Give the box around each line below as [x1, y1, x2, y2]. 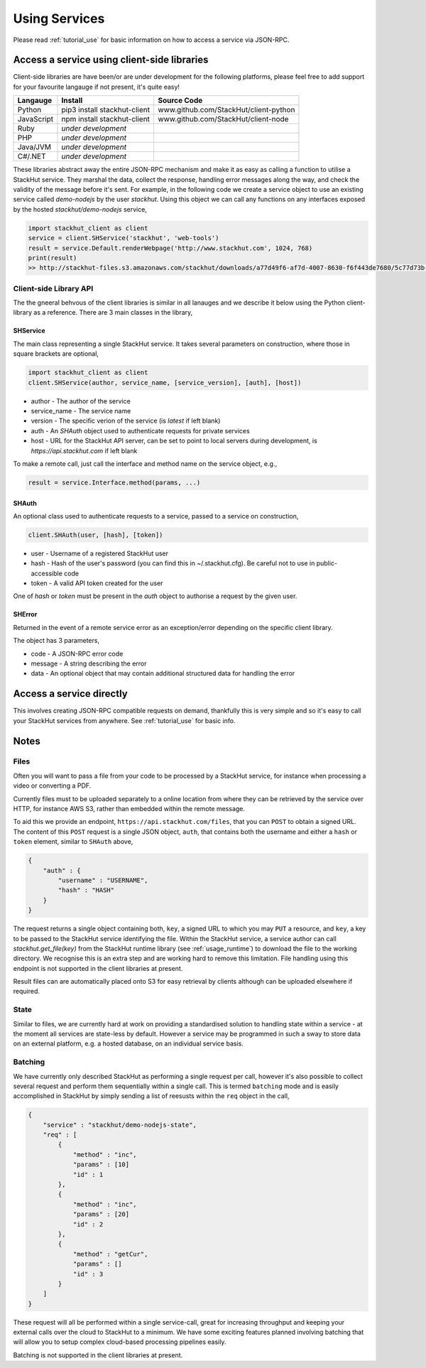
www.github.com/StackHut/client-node [157, 114, 289, 124]
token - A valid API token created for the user [31, 579, 163, 587]
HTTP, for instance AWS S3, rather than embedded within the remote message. [13, 805, 245, 813]
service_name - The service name [31, 407, 131, 415]
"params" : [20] [72, 1210, 130, 1218]
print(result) [28, 254, 77, 262]
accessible [31, 569, 63, 577]
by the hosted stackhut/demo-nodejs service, [13, 205, 147, 213]
